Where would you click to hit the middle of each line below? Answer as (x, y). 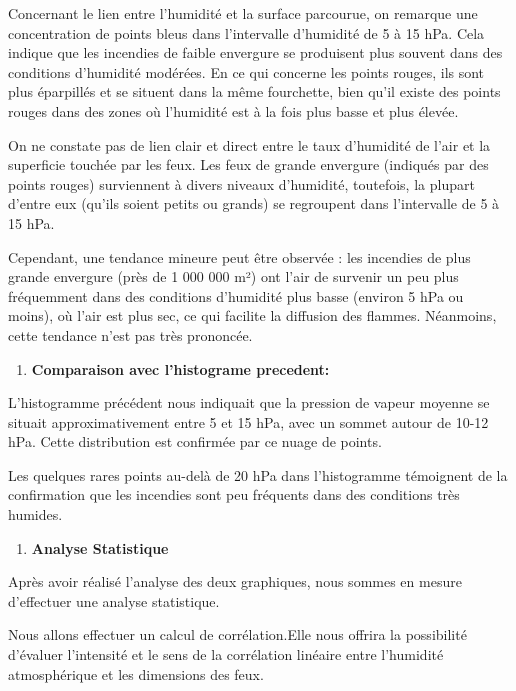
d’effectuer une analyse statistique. (114, 600)
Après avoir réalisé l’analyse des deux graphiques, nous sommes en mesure (235, 581)
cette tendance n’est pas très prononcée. (130, 334)
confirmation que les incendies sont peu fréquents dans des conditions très (234, 494)
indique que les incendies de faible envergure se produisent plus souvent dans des (255, 52)
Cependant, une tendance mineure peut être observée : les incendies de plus (239, 256)
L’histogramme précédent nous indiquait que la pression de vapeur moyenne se (249, 402)
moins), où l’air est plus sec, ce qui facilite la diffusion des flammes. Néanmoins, (252, 315)
